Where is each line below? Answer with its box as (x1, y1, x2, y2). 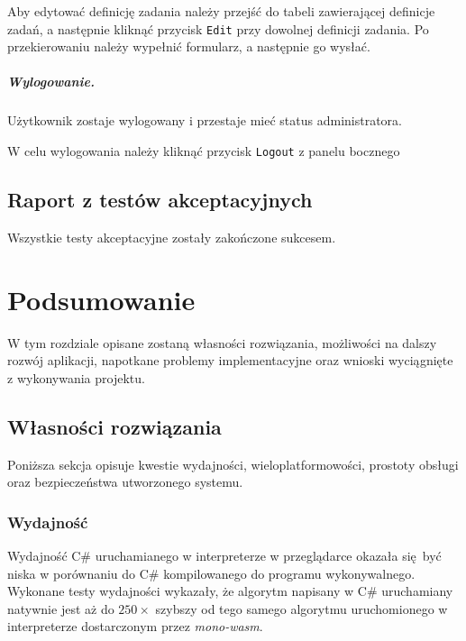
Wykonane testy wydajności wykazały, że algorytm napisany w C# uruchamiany (7, 581, 453, 600)
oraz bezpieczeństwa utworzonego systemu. (7, 472, 243, 491)
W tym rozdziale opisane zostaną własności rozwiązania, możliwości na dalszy (7, 333, 437, 352)
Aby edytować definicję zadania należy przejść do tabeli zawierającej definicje (7, 2, 435, 20)
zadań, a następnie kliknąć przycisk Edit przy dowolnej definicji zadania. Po (7, 19, 429, 38)
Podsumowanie (7, 280, 196, 317)
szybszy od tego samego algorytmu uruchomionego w (155, 599, 448, 618)
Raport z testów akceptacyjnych (7, 186, 313, 214)
